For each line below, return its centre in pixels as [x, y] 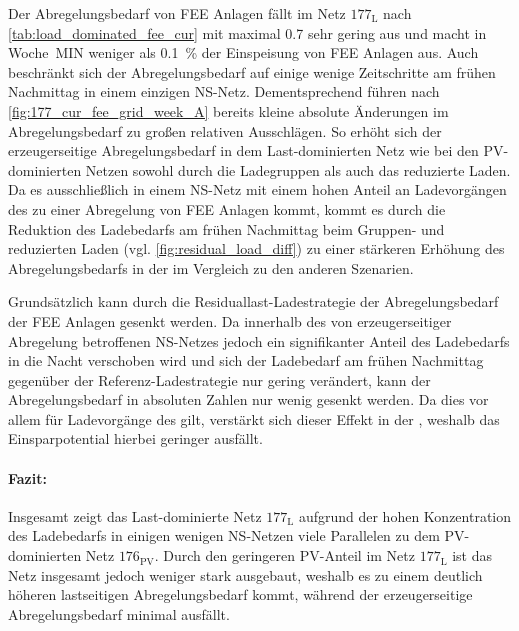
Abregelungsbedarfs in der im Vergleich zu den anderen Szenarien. [211, 267]
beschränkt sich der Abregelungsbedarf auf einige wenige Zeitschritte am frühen [252, 71]
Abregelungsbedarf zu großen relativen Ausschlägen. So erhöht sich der [225, 130]
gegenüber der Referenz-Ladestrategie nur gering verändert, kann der [219, 379]
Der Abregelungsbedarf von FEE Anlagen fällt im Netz [177, 13]
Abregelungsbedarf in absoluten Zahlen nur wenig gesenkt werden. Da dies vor [248, 399]
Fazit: [27, 477]
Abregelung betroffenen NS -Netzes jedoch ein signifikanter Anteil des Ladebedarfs [259, 340]
